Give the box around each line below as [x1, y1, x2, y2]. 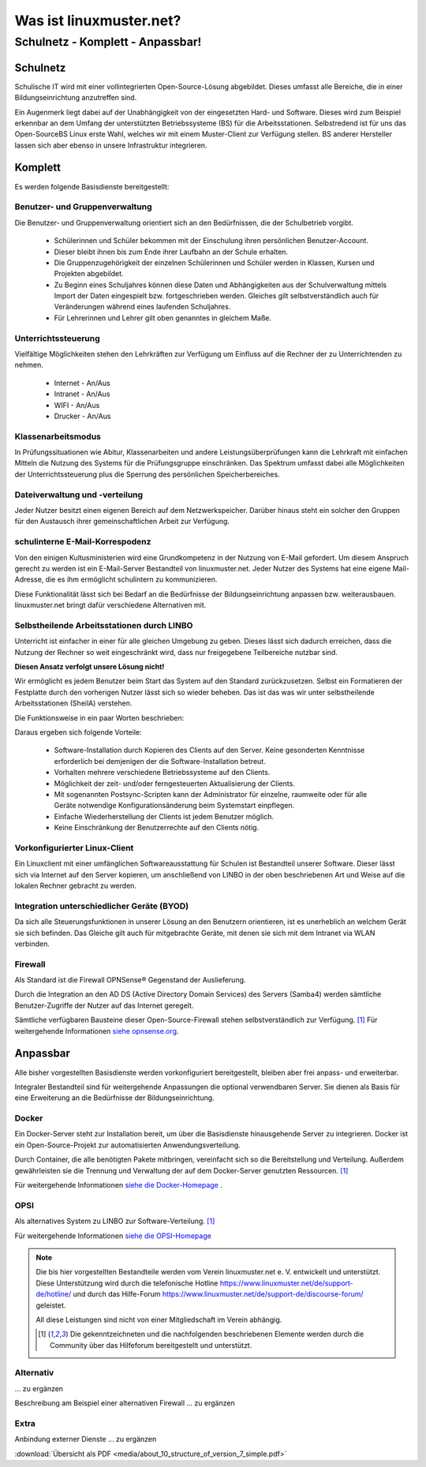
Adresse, [14, 574, 44, 584]
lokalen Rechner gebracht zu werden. [14, 881, 137, 891]
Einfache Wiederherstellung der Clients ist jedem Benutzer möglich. [54, 811, 275, 821]
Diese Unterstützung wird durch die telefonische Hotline [35, 1278, 219, 1288]
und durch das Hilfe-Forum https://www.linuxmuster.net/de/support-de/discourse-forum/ [73, 1289, 364, 1299]
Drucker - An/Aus [54, 411, 111, 421]
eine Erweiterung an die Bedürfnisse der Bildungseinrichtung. [14, 1093, 215, 1102]
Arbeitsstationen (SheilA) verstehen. [14, 698, 133, 708]
